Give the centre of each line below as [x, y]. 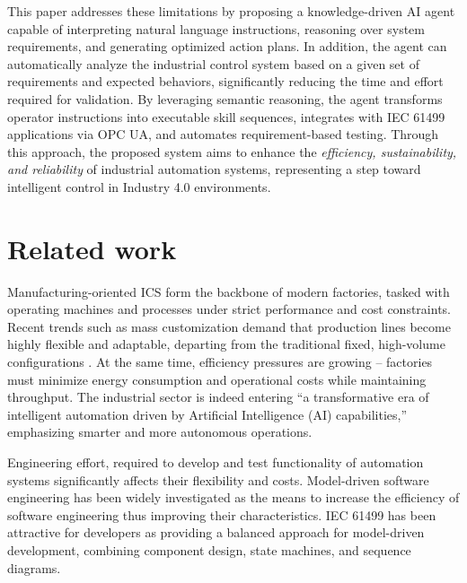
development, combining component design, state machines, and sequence [209, 549]
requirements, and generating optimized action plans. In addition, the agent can [227, 46]
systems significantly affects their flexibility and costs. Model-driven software [218, 479]
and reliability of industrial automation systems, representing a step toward [214, 169]
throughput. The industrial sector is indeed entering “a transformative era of [218, 397]
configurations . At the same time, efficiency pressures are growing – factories [220, 362]
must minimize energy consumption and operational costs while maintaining [217, 379]
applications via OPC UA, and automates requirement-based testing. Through [223, 134]
